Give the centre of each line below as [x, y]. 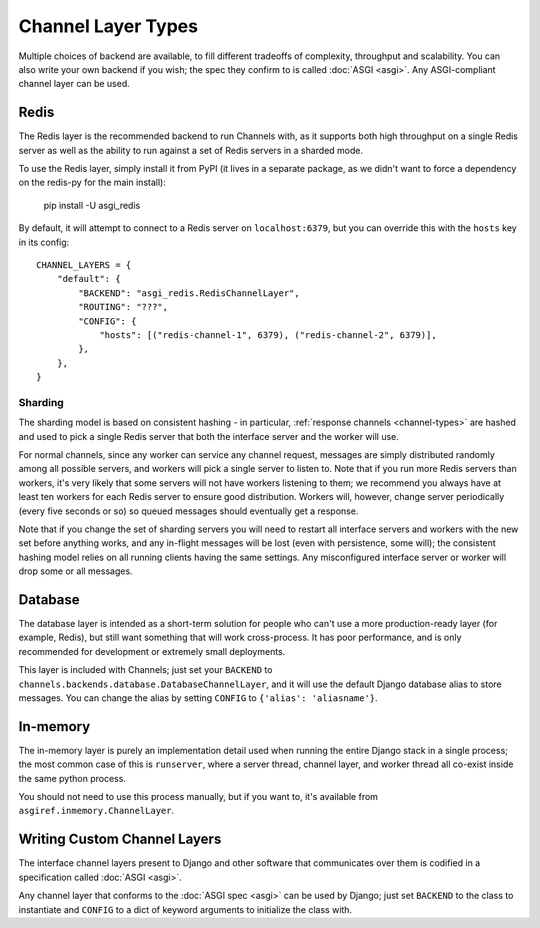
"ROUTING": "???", [123, 307]
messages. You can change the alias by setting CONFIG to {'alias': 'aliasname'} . [198, 698]
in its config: [44, 242]
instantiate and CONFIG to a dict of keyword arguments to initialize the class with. [185, 909]
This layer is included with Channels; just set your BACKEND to [145, 670]
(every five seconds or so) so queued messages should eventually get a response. [188, 511]
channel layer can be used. [74, 84]
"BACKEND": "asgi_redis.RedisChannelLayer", [189, 293]
